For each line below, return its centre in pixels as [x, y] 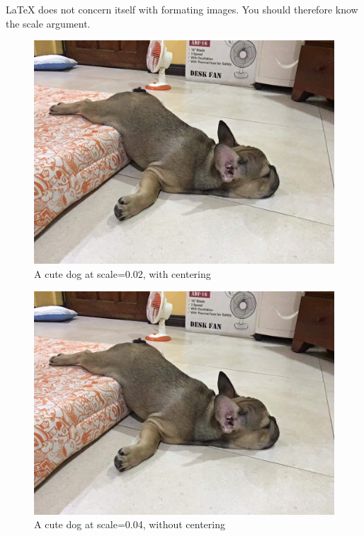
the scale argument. [48, 23]
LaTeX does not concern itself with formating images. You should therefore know [182, 9]
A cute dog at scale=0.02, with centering [123, 274]
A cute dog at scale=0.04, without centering [130, 524]
